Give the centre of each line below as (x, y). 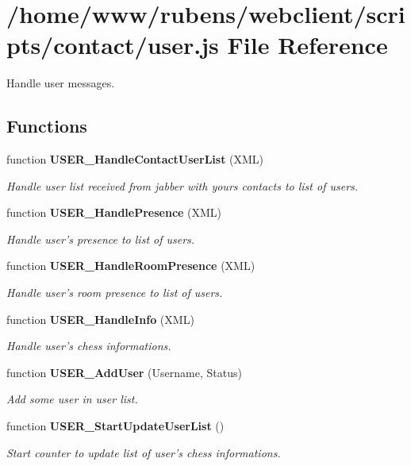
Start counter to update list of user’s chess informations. (144, 452)
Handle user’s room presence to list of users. (115, 293)
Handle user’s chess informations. (89, 346)
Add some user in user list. (72, 399)
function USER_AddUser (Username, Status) (124, 372)
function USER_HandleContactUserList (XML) (135, 159)
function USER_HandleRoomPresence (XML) (131, 266)
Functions (47, 126)
